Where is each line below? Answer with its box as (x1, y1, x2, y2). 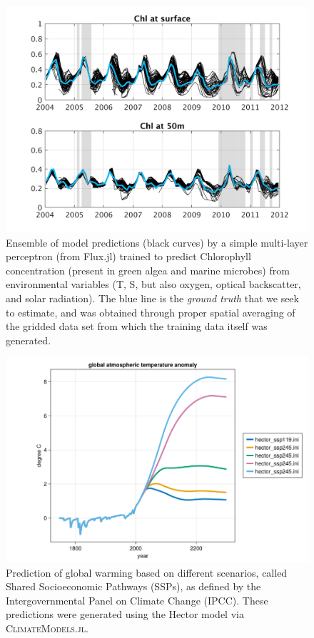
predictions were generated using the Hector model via (6, 607, 244, 622)
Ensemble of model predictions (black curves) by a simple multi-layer (6, 235, 308, 249)
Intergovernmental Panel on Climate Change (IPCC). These (6, 592, 268, 607)
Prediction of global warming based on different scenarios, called (6, 565, 288, 580)
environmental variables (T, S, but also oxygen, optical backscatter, (6, 277, 301, 292)
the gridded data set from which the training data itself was (6, 319, 268, 334)
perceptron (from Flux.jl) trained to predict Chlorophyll (6, 249, 251, 264)
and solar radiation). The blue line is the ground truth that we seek (6, 290, 299, 305)
